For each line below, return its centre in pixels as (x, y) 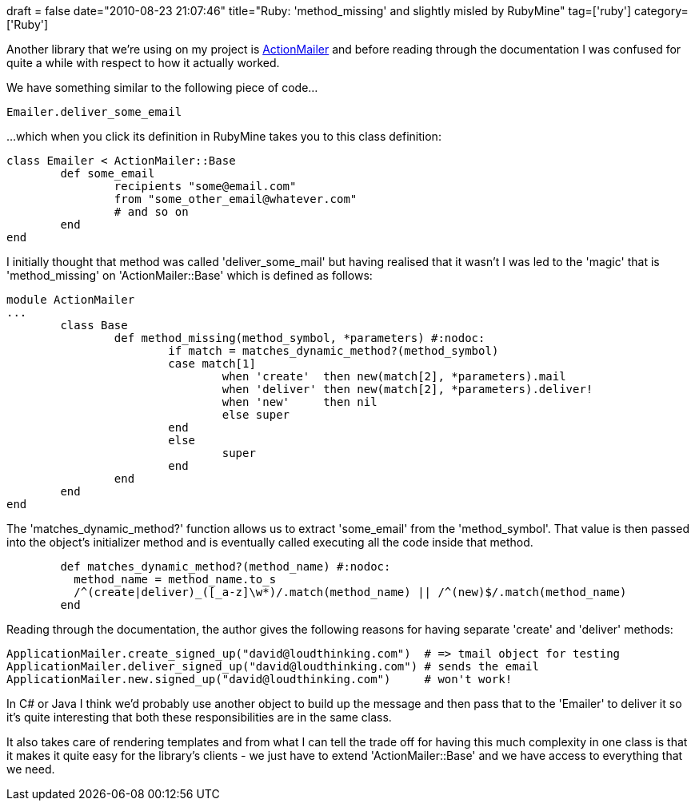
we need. (31, 769)
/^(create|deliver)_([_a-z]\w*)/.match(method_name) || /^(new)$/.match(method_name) (350, 592)
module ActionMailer (71, 300)
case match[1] (212, 364)
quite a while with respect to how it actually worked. (143, 63)
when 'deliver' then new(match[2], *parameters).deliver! (407, 389)
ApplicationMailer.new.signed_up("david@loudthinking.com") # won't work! (260, 679)
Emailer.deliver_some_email (94, 112)
